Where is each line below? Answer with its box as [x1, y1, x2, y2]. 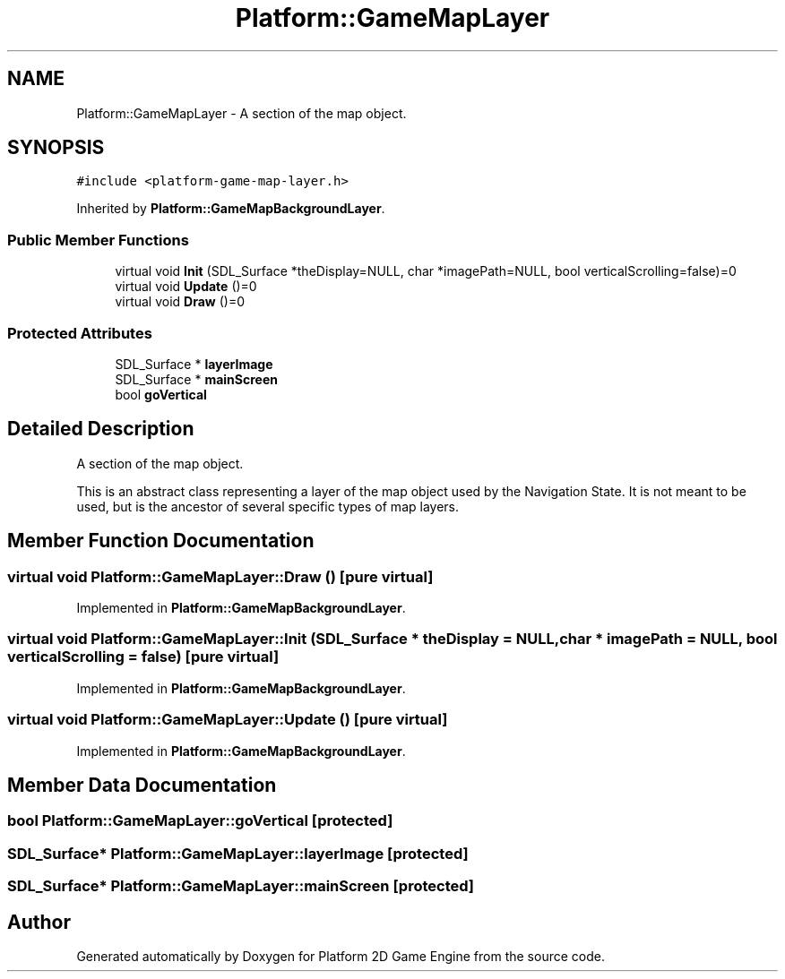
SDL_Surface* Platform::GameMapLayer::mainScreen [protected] [7, 877, 475, 896]
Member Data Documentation [7, 773, 277, 796]
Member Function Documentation [7, 529, 315, 553]
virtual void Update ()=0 [115, 279, 257, 295]
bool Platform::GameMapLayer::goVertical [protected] [7, 812, 393, 830]
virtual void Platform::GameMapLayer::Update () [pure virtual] [7, 710, 448, 729]
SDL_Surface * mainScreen [115, 371, 278, 387]
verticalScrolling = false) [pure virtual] [7, 648, 280, 666]
